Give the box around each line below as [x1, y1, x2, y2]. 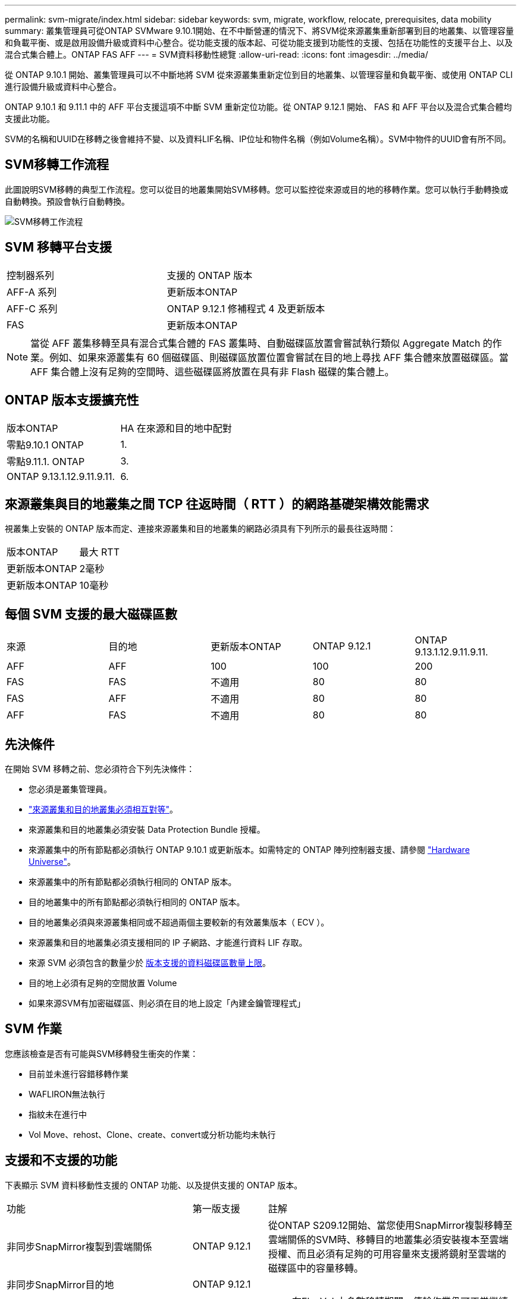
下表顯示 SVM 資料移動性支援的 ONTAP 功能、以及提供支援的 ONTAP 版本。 [5, 1179, 303, 1190]
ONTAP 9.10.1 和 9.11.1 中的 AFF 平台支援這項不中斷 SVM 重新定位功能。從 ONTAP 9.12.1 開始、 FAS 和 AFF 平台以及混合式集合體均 [5, 102, 512, 112]
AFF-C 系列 [7, 302, 58, 315]
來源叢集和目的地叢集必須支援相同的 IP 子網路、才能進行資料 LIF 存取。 [29, 937, 307, 948]
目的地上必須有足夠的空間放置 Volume [29, 978, 177, 989]
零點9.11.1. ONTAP [7, 455, 85, 467]
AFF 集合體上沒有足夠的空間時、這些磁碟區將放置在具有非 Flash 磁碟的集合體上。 [30, 365, 394, 378]
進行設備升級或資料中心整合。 [5, 81, 121, 92]
